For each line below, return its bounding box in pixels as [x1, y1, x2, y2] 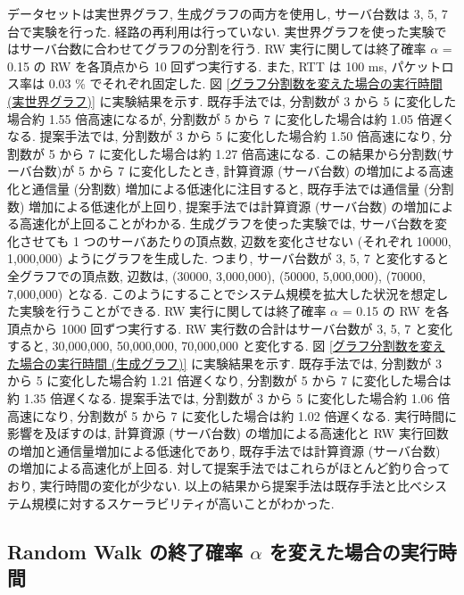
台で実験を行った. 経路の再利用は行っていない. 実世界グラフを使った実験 [7, 21, 435, 40]
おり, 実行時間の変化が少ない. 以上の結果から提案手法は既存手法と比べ [7, 476, 423, 495]
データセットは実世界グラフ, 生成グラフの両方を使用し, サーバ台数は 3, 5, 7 [7, 4, 448, 22]
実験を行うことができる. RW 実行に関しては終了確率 [19, 302, 327, 320]
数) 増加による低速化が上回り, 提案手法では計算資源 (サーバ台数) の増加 [7, 196, 429, 215]
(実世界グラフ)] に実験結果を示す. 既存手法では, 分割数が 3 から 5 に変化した [7, 91, 457, 110]
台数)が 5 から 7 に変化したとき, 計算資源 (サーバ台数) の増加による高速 [31, 161, 454, 180]
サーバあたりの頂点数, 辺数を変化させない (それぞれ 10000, [108, 231, 452, 250]
